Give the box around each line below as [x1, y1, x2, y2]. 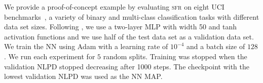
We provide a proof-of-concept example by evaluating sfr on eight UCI [4, 2, 224, 12]
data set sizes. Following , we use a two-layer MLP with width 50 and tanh [4, 21, 237, 32]
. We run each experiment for [4, 51, 95, 61]
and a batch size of [186, 41, 245, 52]
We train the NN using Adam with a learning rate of [4, 41, 168, 52]
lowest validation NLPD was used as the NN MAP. [4, 71, 163, 81]
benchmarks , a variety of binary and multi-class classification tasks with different [4, 11, 259, 22]
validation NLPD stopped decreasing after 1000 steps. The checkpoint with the [4, 61, 249, 71]
